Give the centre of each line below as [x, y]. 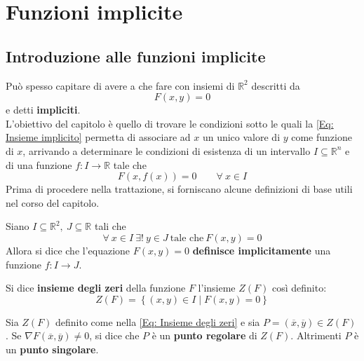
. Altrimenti [316, 335]
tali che [110, 226]
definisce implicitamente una [262, 250]
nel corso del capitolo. [53, 202]
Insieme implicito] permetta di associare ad [98, 137]
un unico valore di [241, 137]
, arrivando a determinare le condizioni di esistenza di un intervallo [167, 150]
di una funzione [39, 164]
